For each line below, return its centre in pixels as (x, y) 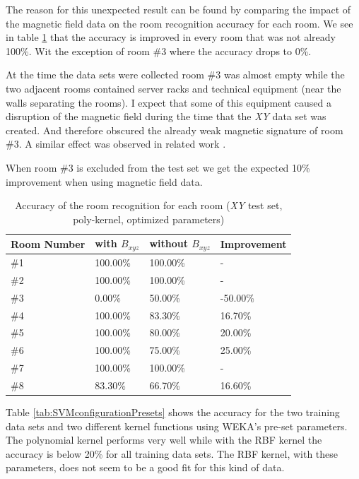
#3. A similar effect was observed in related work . (116, 144)
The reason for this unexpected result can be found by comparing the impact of (178, 9)
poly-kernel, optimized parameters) (149, 219)
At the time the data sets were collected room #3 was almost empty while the (175, 75)
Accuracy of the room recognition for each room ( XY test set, (149, 205)
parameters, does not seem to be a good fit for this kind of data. (145, 467)
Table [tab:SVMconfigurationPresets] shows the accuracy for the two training (173, 412)
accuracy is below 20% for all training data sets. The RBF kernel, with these (172, 453)
